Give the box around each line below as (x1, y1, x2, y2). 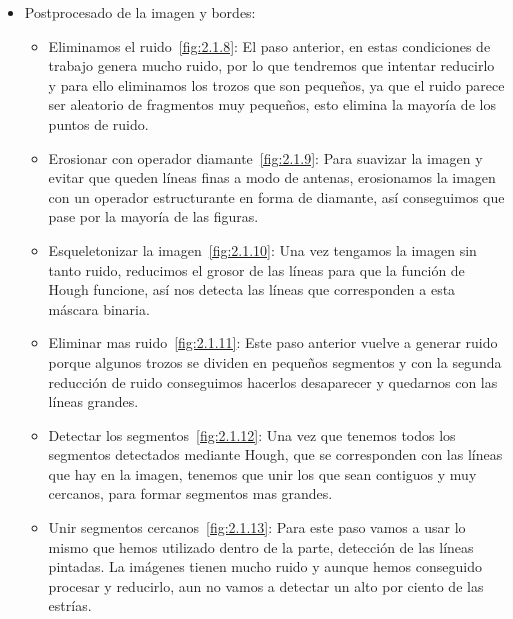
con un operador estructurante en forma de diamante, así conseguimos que (48, 186, 505, 207)
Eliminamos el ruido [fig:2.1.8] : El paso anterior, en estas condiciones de (48, 35, 491, 56)
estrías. (48, 595, 92, 616)
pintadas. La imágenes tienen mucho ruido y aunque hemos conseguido (48, 556, 482, 577)
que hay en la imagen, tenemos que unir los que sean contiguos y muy (48, 463, 477, 484)
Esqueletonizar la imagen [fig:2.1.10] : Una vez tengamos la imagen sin (48, 239, 477, 260)
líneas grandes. (48, 391, 139, 412)
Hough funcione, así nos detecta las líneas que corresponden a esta (48, 279, 456, 300)
